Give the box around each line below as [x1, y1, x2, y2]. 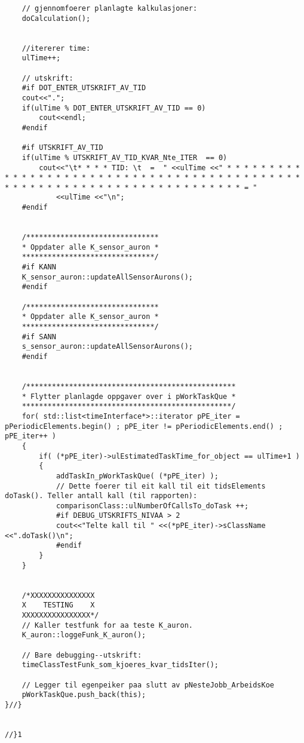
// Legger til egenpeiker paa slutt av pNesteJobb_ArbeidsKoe [22, 680, 275, 689]
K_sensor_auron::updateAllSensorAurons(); [22, 272, 193, 281]
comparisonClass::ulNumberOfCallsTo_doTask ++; [56, 501, 249, 510]
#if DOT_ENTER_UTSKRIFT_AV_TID [22, 84, 146, 93]
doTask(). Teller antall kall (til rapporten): [5, 492, 198, 501]
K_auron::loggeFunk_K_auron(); [22, 631, 146, 640]
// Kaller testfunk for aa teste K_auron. [22, 621, 193, 630]
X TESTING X [22, 601, 95, 610]
